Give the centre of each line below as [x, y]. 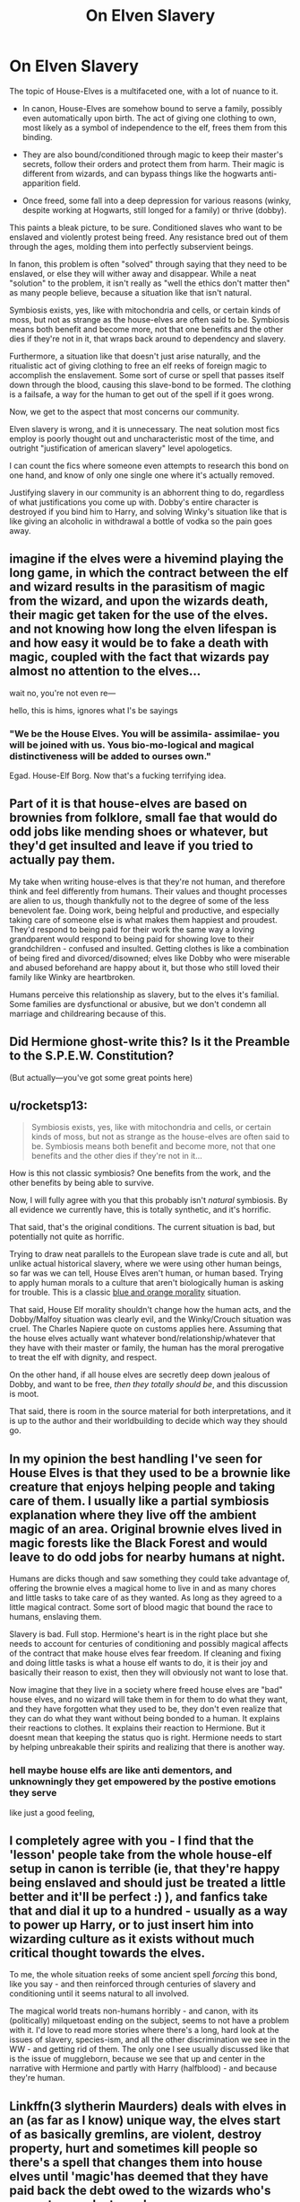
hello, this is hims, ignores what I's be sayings [94, 710]
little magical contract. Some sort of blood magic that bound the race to [141, 1607]
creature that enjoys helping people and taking [142, 1486]
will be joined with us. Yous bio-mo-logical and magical [132, 745]
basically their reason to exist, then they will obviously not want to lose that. [149, 1673]
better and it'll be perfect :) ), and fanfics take [139, 1897]
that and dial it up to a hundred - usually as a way [149, 1910]
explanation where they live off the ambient [133, 1515]
